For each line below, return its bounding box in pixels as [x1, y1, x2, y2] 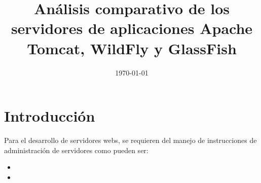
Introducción [4, 105, 95, 126]
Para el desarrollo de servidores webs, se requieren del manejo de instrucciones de [4, 135, 257, 145]
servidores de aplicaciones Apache [11, 18, 253, 39]
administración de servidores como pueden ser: [4, 144, 148, 155]
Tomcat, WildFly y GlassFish [27, 38, 237, 58]
